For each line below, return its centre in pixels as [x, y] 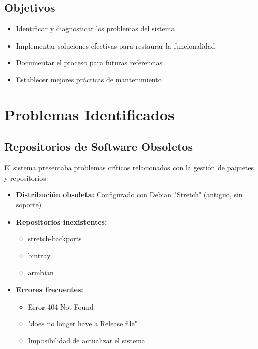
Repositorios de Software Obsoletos [98, 146]
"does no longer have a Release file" [82, 323]
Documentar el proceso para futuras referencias [89, 62]
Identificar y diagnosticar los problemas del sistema [95, 29]
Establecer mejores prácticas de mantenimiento [89, 79]
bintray [39, 255]
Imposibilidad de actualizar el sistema [87, 340]
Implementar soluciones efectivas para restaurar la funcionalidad [116, 45]
